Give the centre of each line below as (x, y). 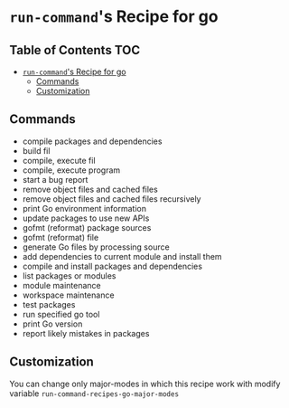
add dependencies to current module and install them (122, 256)
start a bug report (55, 179)
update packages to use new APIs (86, 218)
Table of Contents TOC (75, 50)
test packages (49, 304)
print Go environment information (84, 208)
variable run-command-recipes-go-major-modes (94, 393)
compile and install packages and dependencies (112, 266)
